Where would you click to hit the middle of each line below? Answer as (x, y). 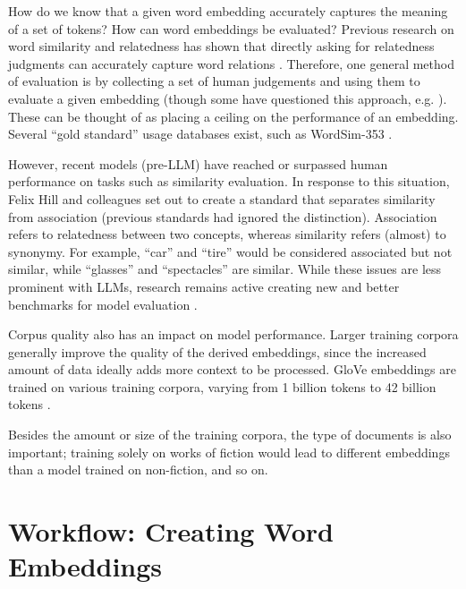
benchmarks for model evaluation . (103, 304)
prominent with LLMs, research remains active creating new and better (204, 286)
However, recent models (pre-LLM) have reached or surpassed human (198, 163)
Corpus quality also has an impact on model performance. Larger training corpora (233, 334)
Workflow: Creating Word (171, 531)
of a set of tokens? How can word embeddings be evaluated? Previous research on (231, 28)
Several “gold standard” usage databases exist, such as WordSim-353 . (200, 134)
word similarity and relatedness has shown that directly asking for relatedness (221, 46)
